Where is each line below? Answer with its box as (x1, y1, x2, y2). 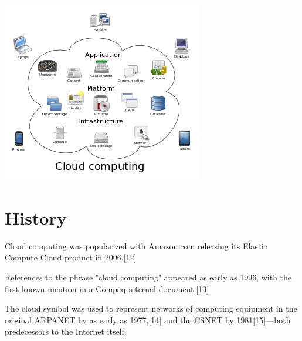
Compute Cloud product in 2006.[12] (5, 251, 137, 263)
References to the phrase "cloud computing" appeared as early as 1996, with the (5, 270, 292, 283)
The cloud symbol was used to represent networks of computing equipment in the (5, 302, 297, 315)
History (5, 205, 67, 229)
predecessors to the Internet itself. (5, 325, 127, 337)
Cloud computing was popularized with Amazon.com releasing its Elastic (5, 239, 267, 252)
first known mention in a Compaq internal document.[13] (5, 282, 209, 295)
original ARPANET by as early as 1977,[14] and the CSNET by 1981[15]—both (5, 313, 291, 326)
